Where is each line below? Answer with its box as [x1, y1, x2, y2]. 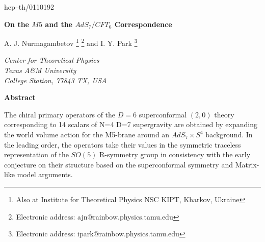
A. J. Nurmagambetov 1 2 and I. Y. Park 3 [4, 36, 138, 48]
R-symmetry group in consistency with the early [99, 149, 251, 160]
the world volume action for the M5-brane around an [4, 129, 170, 139]
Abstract [4, 92, 36, 103]
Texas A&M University [4, 65, 76, 76]
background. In [205, 129, 253, 139]
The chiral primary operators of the [4, 109, 116, 119]
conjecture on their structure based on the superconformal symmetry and [4, 159, 233, 170]
